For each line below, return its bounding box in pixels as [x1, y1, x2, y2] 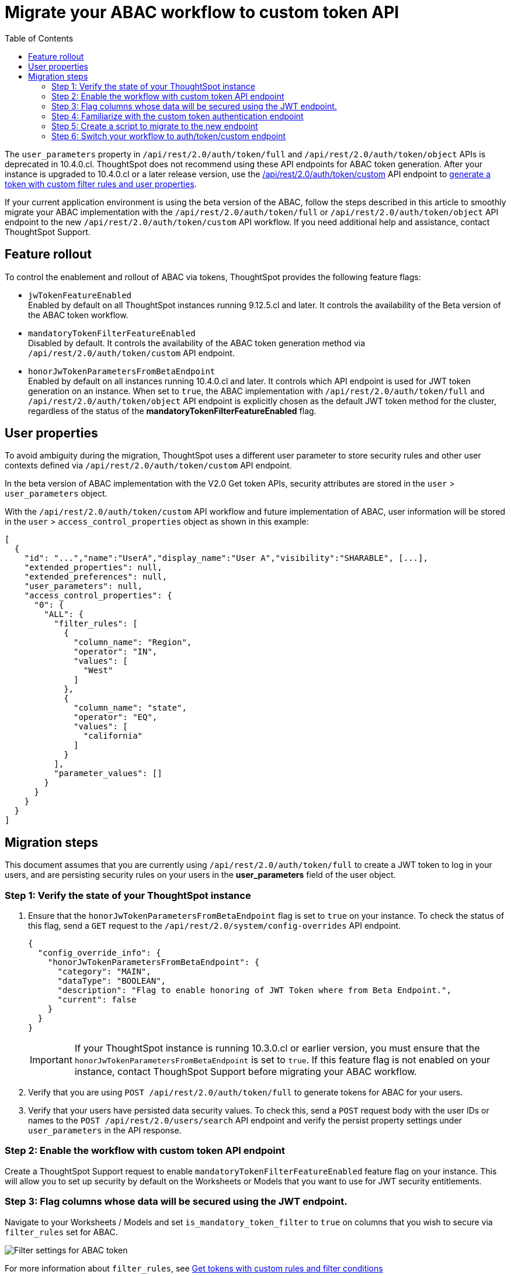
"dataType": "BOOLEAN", [57, 976, 166, 986]
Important [30, 1054, 72, 1066]
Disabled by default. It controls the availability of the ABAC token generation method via [28, 337, 366, 348]
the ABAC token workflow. [28, 309, 128, 320]
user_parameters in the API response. [28, 1125, 182, 1136]
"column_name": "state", [74, 703, 187, 713]
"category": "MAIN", [57, 967, 151, 977]
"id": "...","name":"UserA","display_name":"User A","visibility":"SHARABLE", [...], [24, 553, 428, 563]
